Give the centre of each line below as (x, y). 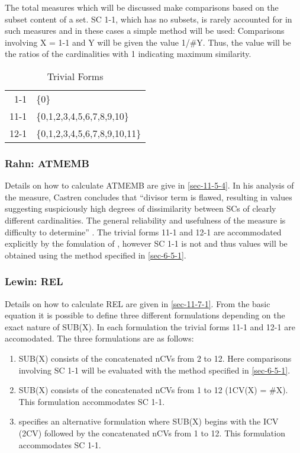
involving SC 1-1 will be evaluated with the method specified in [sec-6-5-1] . (154, 370)
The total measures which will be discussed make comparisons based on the (142, 7)
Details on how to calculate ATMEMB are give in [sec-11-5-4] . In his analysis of (149, 185)
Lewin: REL (34, 281)
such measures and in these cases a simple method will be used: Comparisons (145, 31)
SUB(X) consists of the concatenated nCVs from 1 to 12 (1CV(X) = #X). (153, 390)
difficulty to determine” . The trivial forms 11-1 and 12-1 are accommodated (143, 232)
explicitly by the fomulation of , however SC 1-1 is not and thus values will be (146, 243)
